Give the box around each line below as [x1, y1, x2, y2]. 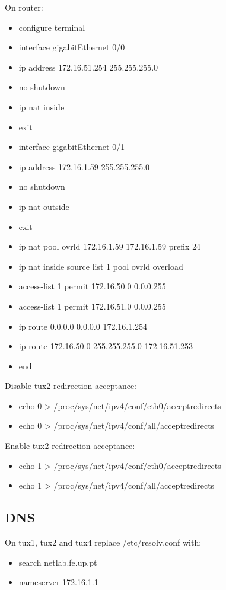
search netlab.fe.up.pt [18, 556, 97, 568]
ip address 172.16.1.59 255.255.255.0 [18, 160, 150, 173]
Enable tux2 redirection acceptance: [5, 439, 135, 452]
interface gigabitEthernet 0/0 [18, 41, 125, 53]
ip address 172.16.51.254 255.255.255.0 [18, 60, 158, 73]
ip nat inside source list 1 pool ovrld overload [18, 260, 183, 272]
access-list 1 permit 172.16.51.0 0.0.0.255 [18, 299, 166, 312]
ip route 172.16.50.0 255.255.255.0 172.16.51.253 [18, 340, 193, 352]
